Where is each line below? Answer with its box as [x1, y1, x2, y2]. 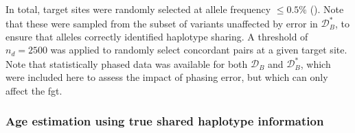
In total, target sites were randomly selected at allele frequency [5, 2, 271, 16]
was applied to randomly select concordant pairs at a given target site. [50, 43, 347, 57]
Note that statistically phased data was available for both [5, 56, 248, 71]
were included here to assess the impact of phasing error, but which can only [5, 69, 328, 84]
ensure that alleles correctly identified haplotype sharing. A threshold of [5, 29, 308, 43]
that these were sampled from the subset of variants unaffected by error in [5, 16, 318, 30]
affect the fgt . [5, 83, 62, 97]
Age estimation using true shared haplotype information [5, 112, 324, 130]
